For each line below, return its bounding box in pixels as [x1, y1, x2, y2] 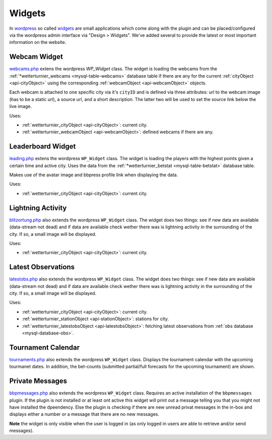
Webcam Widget [9, 53, 63, 61]
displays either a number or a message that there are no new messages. [9, 411, 160, 417]
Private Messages [9, 377, 67, 385]
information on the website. [9, 39, 66, 45]
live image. [9, 104, 32, 110]
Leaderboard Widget [9, 142, 76, 151]
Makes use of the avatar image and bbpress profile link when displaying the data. [9, 172, 178, 178]
